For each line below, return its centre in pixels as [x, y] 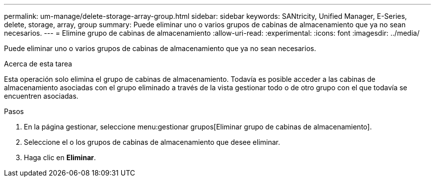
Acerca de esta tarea [38, 64]
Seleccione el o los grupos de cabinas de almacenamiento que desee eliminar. [152, 142]
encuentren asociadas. [41, 96]
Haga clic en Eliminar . [60, 157]
